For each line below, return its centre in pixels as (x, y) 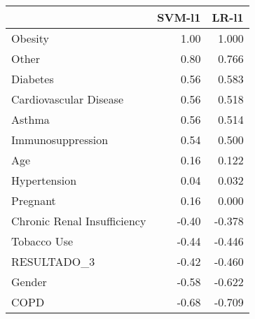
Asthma (30, 119)
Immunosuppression (60, 140)
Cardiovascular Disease (68, 99)
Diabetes (33, 79)
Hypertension (44, 180)
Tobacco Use (42, 241)
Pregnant (34, 200)
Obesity (30, 38)
